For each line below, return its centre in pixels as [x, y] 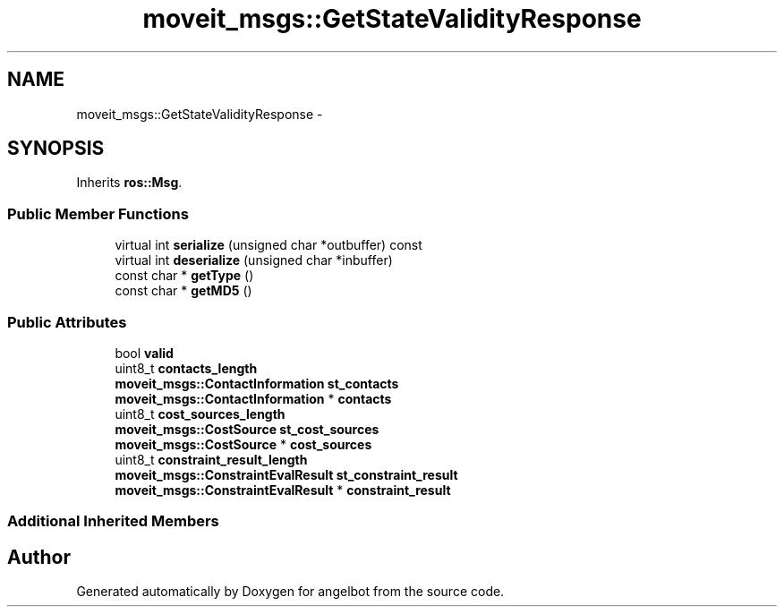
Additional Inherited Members [113, 521]
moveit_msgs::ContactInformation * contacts [253, 398]
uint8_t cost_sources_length [200, 414]
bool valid [144, 353]
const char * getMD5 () [183, 291]
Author [39, 557]
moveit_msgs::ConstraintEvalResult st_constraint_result [286, 474]
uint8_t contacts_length [186, 368]
